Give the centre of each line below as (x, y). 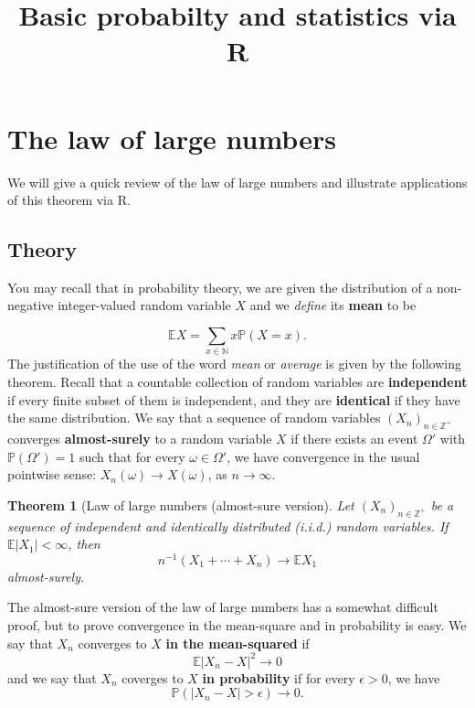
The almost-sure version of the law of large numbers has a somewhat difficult (223, 607)
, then (84, 544)
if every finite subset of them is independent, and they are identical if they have (234, 399)
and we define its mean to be (333, 305)
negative (31, 305)
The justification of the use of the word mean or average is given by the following (235, 364)
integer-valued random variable (144, 305)
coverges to (153, 677)
